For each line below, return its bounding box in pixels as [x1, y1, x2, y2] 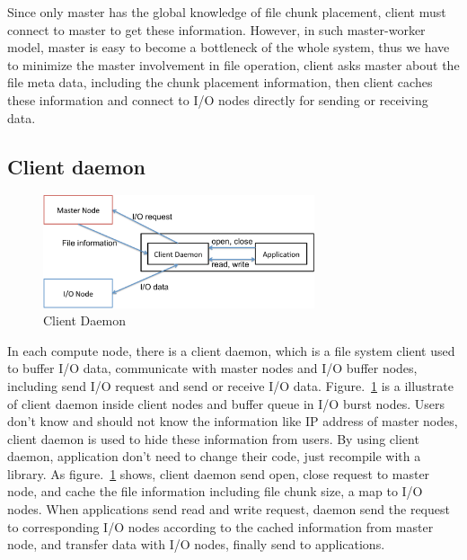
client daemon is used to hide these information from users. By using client [7, 429, 419, 448]
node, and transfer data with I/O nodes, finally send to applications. [7, 535, 385, 554]
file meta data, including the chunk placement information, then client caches [7, 73, 433, 92]
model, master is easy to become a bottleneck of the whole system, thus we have [7, 38, 450, 57]
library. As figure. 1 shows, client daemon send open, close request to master [7, 464, 430, 483]
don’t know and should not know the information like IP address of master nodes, [7, 412, 458, 431]
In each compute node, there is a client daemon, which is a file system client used [7, 341, 455, 360]
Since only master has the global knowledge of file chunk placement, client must [7, 3, 446, 21]
